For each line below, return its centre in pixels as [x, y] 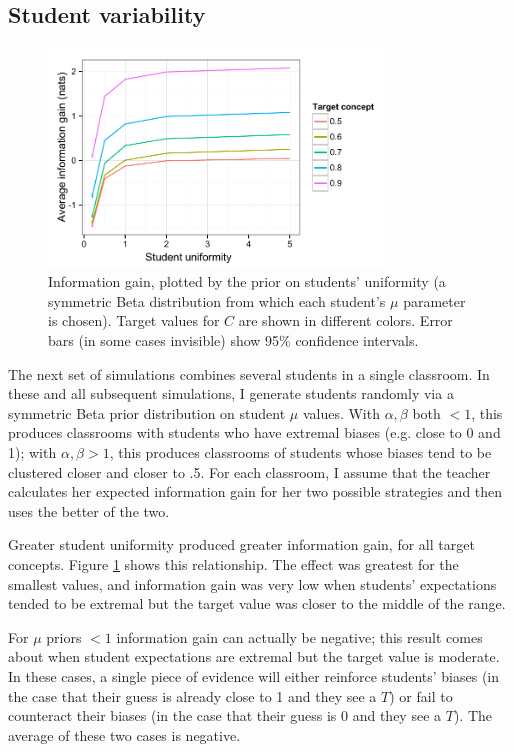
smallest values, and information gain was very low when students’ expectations [252, 583]
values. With [341, 412]
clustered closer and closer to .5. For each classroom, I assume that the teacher [249, 471]
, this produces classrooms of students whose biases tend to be [300, 451]
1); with [32, 451]
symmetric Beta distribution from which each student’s [217, 300]
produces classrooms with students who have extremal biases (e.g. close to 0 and [254, 432]
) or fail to [421, 695]
